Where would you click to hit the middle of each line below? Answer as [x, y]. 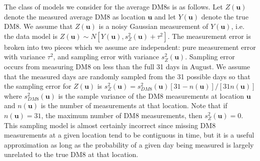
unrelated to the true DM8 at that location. [71, 154]
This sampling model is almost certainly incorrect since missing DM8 [110, 125]
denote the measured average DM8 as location [75, 16]
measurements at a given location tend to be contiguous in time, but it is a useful [129, 135]
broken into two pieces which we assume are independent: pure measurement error [130, 47]
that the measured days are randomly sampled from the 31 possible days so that [127, 76]
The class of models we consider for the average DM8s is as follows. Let [113, 6]
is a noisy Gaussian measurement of [153, 26]
